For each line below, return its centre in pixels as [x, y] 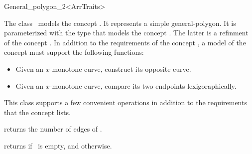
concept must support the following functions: [74, 52]
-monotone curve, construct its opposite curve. [120, 69]
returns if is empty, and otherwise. [58, 145]
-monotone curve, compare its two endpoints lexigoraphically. [143, 85]
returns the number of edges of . [53, 129]
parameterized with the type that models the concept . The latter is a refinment [126, 33]
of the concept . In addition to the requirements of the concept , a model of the [125, 42]
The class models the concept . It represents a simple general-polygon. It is [120, 23]
